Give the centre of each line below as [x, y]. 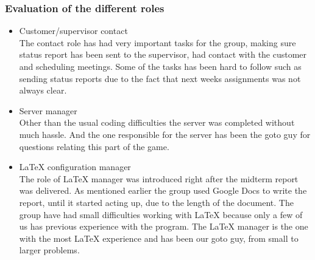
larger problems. [49, 250]
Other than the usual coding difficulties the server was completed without [157, 122]
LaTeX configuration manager [75, 167]
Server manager [48, 110]
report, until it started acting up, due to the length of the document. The [156, 202]
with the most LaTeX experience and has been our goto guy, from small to [159, 238]
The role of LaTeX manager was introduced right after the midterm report [159, 178]
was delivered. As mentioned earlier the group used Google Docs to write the [163, 190]
